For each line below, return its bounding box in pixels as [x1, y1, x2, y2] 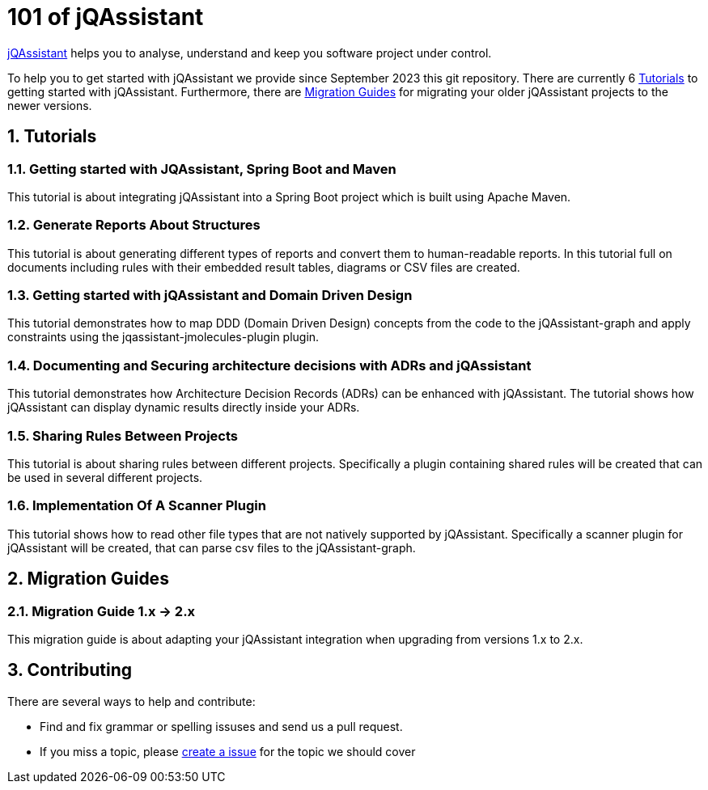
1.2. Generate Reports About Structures [7, 217, 261, 234]
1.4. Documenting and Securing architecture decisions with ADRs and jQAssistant [7, 357, 532, 374]
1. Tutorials [7, 126, 97, 147]
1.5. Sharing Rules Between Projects [7, 427, 239, 444]
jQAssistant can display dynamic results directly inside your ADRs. [7, 400, 360, 415]
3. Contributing [7, 660, 133, 681]
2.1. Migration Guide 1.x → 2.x [7, 602, 196, 619]
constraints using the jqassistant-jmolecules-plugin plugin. [7, 330, 320, 344]
